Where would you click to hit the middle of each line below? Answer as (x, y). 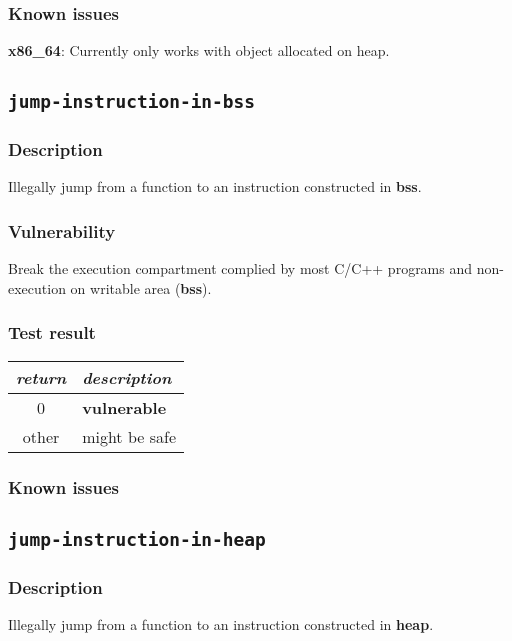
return (41, 377)
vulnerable (124, 407)
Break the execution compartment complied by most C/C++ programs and (240, 268)
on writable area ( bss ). (141, 287)
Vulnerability (62, 230)
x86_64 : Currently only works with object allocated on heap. (199, 50)
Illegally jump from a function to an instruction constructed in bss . (215, 186)
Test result (52, 332)
